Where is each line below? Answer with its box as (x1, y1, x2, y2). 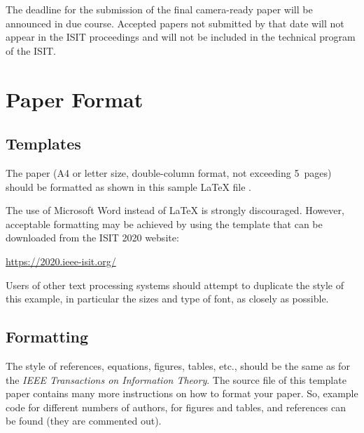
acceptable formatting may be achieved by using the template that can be (6, 216, 323, 231)
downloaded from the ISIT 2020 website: (6, 230, 179, 245)
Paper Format (6, 84, 143, 113)
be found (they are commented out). (6, 413, 162, 428)
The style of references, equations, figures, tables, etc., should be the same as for (6, 358, 350, 373)
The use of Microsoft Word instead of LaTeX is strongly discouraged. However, (6, 203, 344, 218)
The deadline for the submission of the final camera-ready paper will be (6, 2, 313, 16)
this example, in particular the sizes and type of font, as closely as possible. (6, 291, 329, 306)
